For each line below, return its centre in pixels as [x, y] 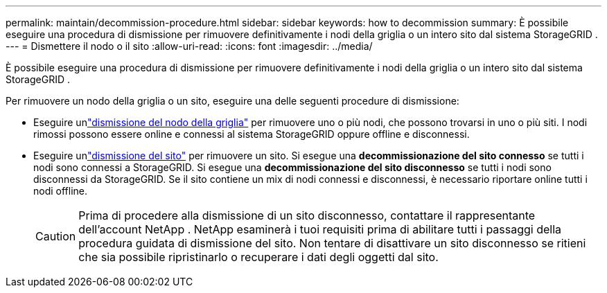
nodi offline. [61, 191]
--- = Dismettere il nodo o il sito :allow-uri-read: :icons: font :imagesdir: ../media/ [189, 46]
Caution [56, 236]
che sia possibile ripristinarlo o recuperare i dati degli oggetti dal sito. [258, 257]
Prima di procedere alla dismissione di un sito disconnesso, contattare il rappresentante [307, 215]
